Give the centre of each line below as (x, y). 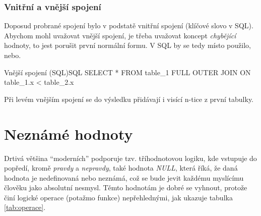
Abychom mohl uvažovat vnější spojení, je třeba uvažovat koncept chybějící (120, 35)
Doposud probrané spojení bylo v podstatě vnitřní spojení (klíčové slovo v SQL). (129, 25)
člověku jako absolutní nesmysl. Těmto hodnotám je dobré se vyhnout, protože (126, 187)
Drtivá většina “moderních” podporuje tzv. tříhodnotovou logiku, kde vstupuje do (130, 158)
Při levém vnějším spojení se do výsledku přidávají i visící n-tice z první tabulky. (129, 99)
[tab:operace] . (25, 207)
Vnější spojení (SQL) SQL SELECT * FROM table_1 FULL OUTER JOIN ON (127, 72)
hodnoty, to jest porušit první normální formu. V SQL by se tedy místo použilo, (127, 45)
